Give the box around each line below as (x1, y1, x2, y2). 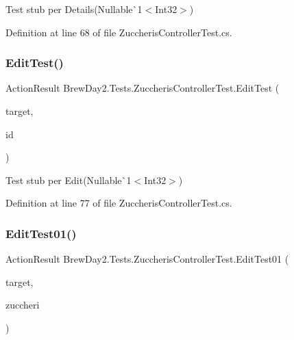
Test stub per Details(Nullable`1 (5, 2, 143, 16)
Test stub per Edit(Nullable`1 (5, 172, 132, 187)
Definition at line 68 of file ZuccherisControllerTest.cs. (5, 25, 232, 39)
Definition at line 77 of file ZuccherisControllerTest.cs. (5, 196, 232, 210)
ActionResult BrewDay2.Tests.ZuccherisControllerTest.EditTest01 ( (5, 252, 289, 266)
